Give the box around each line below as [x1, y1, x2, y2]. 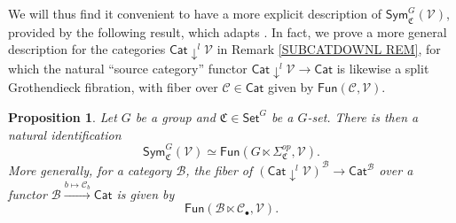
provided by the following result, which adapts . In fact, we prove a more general [8, 22, 447, 41]
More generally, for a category [8, 161, 172, 180]
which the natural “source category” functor [8, 58, 248, 77]
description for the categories [8, 40, 166, 58]
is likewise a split [336, 58, 429, 77]
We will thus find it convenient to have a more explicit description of [8, 4, 382, 22]
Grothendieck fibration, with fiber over [8, 78, 218, 96]
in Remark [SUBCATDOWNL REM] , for [216, 40, 441, 58]
